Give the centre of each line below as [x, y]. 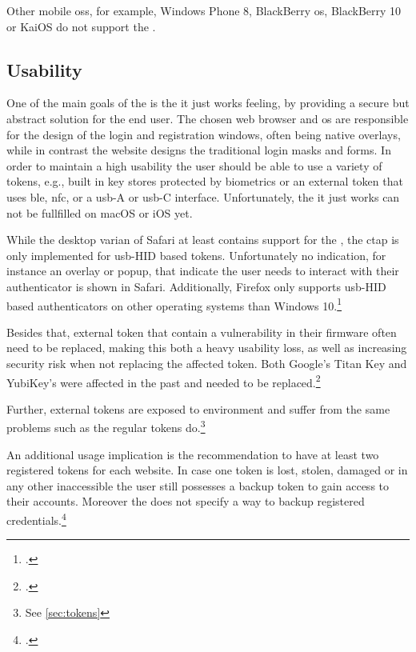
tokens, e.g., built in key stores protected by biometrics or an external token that [205, 181]
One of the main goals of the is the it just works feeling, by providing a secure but [208, 103]
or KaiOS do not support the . [81, 26]
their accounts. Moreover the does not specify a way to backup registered [186, 501]
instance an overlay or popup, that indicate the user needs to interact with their [203, 271]
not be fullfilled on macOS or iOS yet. [100, 212]
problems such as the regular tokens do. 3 [106, 426]
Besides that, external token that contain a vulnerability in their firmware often [202, 332]
